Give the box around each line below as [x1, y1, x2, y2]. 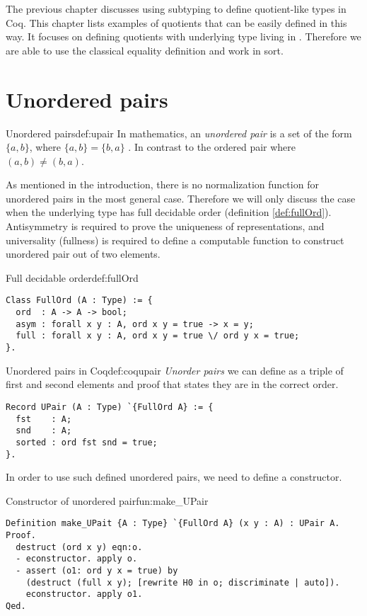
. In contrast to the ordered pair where [128, 139, 296, 154]
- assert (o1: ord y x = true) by [16, 566, 178, 576]
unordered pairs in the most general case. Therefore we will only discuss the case [6, 190, 356, 205]
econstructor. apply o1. [25, 589, 143, 600]
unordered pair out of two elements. [6, 246, 161, 261]
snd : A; [16, 426, 72, 436]
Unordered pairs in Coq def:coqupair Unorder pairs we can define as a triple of [6, 363, 344, 377]
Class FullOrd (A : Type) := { [6, 295, 153, 306]
